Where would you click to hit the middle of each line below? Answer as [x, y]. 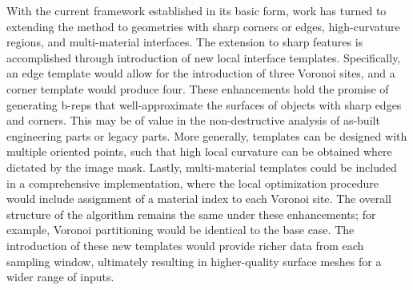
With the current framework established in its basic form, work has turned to [196, 10]
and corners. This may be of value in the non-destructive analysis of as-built [193, 120]
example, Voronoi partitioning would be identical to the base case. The [180, 230]
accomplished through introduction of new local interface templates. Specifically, [204, 57]
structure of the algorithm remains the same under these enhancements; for [191, 214]
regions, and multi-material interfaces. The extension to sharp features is [185, 42]
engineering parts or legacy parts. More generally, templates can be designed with [207, 135]
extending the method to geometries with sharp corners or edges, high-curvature [203, 26]
